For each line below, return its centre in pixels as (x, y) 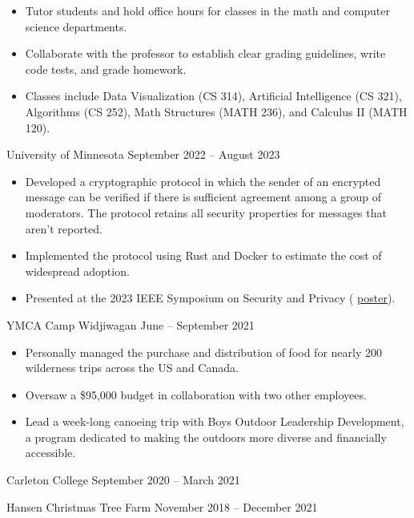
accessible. (50, 453)
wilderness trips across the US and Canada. (132, 368)
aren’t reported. (64, 228)
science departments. (76, 26)
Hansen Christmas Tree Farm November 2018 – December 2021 (162, 506)
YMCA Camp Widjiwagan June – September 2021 (131, 324)
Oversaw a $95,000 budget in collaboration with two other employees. (196, 394)
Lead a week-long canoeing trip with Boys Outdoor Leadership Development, (215, 421)
